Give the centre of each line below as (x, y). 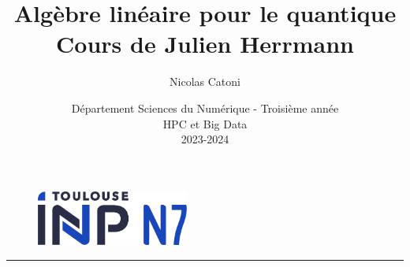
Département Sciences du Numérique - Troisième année (205, 108)
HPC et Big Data (205, 123)
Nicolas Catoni (205, 82)
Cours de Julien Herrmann (205, 44)
